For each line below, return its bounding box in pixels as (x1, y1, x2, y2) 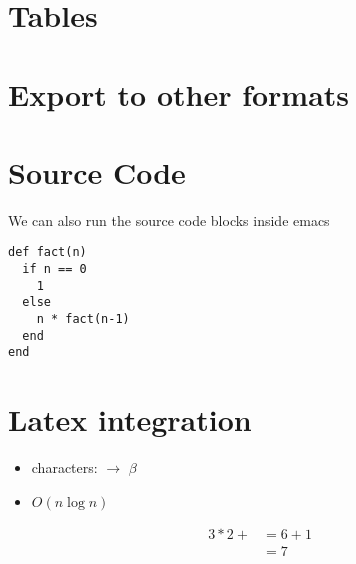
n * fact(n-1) (36, 312, 130, 327)
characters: (31, 457, 98, 478)
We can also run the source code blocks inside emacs (8, 209, 330, 230)
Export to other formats (8, 73, 350, 114)
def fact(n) (8, 245, 87, 260)
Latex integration (8, 399, 252, 440)
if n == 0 (22, 262, 87, 277)
